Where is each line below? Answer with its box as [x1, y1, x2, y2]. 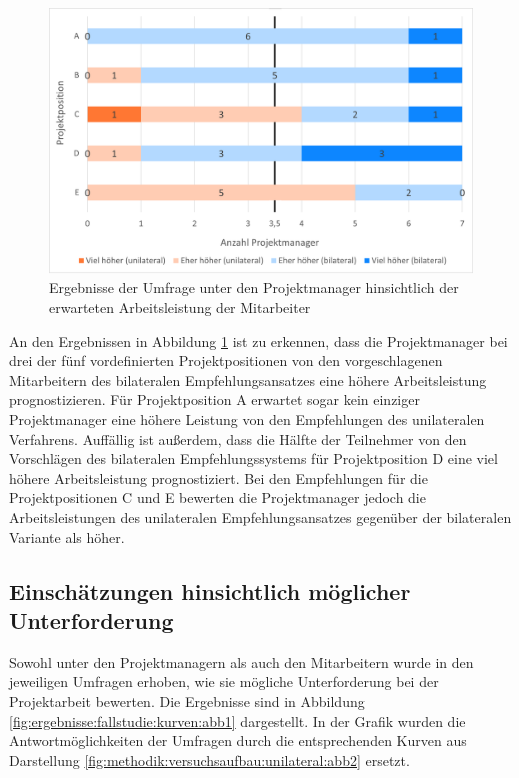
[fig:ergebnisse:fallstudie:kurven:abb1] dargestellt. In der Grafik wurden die [9, 710, 466, 731]
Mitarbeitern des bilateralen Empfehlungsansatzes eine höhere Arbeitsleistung [9, 369, 487, 390]
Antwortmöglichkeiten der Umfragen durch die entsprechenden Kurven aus [9, 730, 467, 751]
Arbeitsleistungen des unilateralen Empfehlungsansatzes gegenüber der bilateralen [9, 506, 512, 527]
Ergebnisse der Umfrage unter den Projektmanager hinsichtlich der [49, 277, 459, 298]
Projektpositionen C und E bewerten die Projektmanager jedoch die [9, 487, 426, 508]
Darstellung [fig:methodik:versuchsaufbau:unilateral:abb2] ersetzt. [9, 749, 410, 770]
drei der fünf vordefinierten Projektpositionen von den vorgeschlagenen [9, 350, 443, 371]
